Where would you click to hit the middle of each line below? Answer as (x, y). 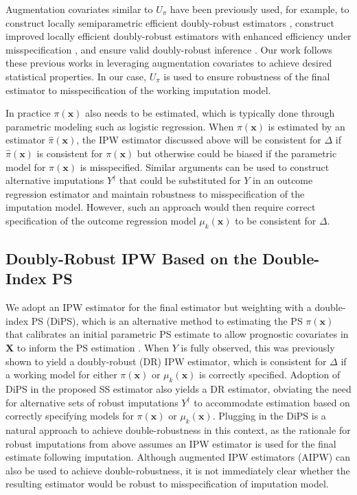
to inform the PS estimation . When (93, 348)
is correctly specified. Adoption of (270, 375)
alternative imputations (55, 180)
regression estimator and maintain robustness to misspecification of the (155, 193)
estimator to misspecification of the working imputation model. (138, 90)
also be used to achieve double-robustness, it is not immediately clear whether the (178, 470)
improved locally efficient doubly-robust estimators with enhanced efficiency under (178, 36)
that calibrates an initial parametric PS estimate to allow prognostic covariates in (177, 334)
